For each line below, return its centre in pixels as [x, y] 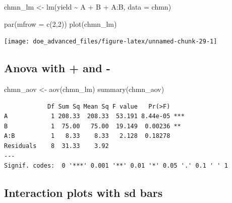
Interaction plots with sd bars [83, 193]
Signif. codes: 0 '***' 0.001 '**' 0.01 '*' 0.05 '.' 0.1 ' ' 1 [116, 166]
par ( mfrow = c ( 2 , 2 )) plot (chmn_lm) [61, 23]
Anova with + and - [57, 68]
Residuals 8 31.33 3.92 [56, 146]
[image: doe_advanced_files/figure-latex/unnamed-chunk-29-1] [111, 42]
